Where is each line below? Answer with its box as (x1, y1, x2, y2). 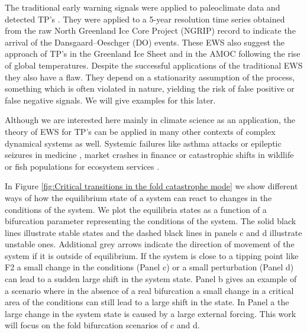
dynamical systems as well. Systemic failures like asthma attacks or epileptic (5, 137, 282, 149)
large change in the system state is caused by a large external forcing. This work (5, 307, 296, 319)
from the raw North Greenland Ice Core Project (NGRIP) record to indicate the (5, 24, 296, 37)
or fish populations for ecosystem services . (5, 160, 160, 172)
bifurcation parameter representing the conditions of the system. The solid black (5, 215, 296, 227)
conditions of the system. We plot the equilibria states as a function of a (5, 203, 267, 215)
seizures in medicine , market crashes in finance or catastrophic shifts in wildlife (5, 148, 294, 161)
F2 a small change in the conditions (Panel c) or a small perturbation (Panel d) (5, 261, 294, 273)
